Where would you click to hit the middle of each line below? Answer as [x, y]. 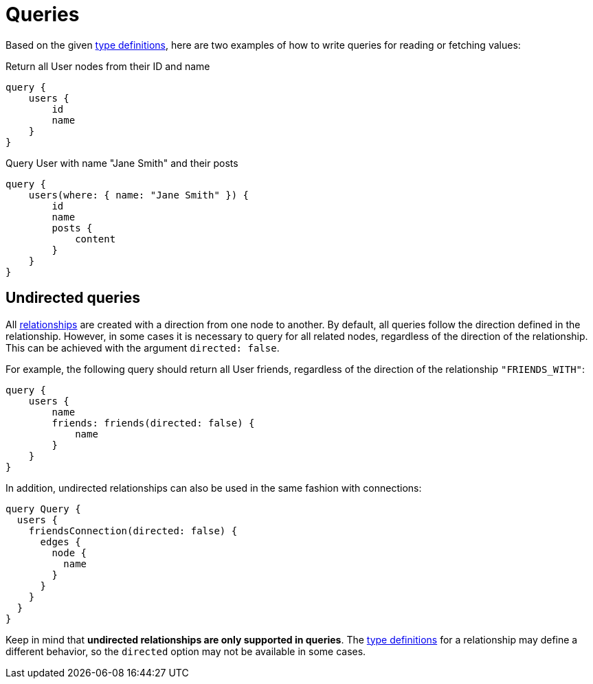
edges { [60, 541]
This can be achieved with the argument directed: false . [143, 347]
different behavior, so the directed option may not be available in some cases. [186, 651]
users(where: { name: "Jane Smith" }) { [139, 195]
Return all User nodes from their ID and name [108, 66]
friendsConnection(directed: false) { [133, 531]
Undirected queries [73, 298]
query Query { [43, 509]
